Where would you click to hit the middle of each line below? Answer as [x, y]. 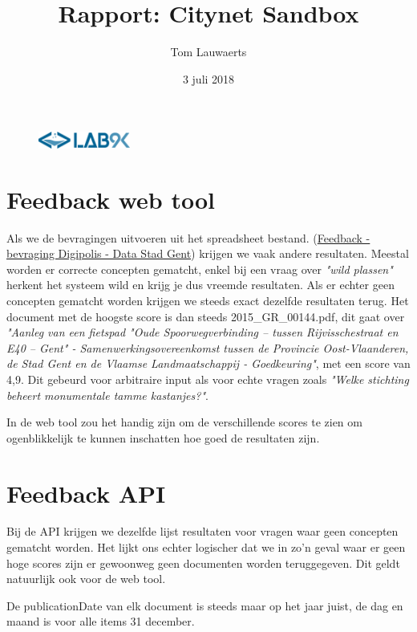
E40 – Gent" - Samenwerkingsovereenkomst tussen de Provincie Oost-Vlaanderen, [208, 347]
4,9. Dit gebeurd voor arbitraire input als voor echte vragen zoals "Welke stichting [208, 379]
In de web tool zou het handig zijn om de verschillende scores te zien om [184, 422]
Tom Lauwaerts [208, 52]
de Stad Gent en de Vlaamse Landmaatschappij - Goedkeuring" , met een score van [208, 363]
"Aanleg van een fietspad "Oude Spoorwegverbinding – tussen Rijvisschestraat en [202, 332]
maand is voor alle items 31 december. [101, 621]
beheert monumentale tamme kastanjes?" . [107, 395]
